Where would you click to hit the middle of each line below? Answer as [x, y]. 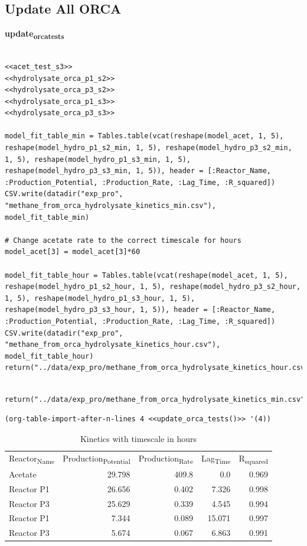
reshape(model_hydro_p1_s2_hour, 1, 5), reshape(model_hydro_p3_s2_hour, [153, 287]
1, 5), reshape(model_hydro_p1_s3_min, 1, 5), [98, 159]
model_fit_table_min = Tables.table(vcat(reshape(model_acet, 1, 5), [144, 136]
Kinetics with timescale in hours [138, 438]
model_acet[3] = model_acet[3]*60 [73, 252]
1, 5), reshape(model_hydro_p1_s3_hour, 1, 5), [100, 298]
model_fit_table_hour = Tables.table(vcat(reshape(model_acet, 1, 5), [146, 275]
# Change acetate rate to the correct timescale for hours [123, 240]
